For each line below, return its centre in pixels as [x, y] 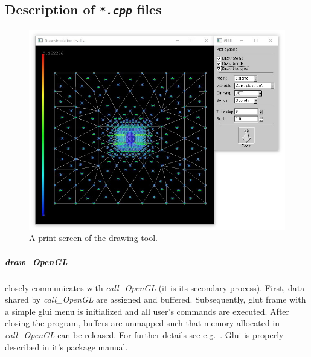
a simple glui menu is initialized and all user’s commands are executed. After [147, 311]
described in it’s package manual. [66, 346]
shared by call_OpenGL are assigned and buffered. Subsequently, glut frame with [155, 299]
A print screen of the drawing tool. [93, 238]
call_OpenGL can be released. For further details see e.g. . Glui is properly [144, 334]
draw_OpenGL [36, 261]
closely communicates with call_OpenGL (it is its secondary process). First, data [155, 287]
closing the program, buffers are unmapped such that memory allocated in [143, 323]
